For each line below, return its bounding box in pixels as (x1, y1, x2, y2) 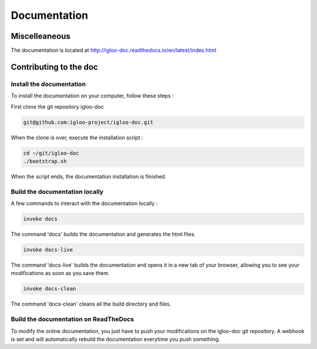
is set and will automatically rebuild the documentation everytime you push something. (11, 335, 220, 343)
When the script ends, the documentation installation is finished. (11, 173, 167, 180)
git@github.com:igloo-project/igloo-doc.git (23, 119, 154, 126)
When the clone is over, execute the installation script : (11, 134, 143, 141)
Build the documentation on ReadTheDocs (11, 315, 134, 323)
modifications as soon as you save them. (11, 270, 110, 277)
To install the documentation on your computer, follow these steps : (11, 92, 174, 99)
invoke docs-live (23, 247, 73, 253)
